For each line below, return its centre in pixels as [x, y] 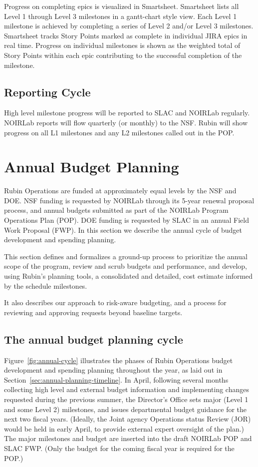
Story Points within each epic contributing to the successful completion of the [123, 55]
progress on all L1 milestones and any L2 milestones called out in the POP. [119, 132]
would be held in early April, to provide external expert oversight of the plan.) [124, 428]
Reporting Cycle [47, 92]
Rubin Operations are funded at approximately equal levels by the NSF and [120, 191]
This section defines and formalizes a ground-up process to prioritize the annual [126, 256]
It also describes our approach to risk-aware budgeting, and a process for [115, 302]
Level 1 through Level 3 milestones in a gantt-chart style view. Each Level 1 [121, 16]
